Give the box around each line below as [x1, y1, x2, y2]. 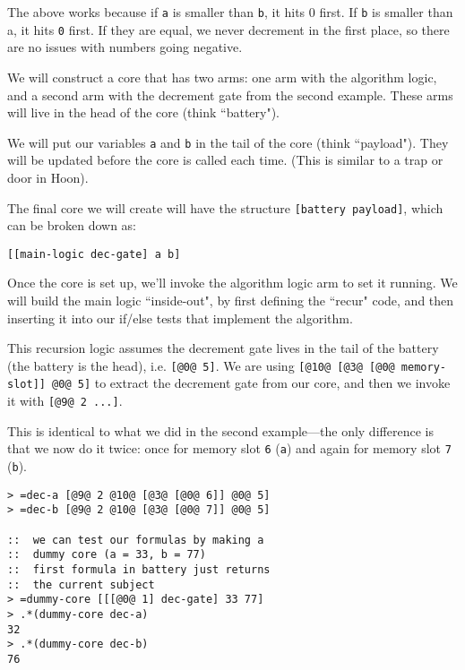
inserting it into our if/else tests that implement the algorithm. [7, 308, 353, 327]
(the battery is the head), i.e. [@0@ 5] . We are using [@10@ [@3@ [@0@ [7, 356, 395, 374]
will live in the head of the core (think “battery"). [7, 103, 280, 122]
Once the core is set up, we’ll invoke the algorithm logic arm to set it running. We [7, 273, 458, 292]
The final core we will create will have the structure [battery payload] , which [7, 198, 443, 217]
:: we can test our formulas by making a [7, 533, 264, 546]
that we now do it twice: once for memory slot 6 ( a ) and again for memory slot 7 [7, 439, 452, 458]
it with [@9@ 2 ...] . [7, 391, 123, 410]
